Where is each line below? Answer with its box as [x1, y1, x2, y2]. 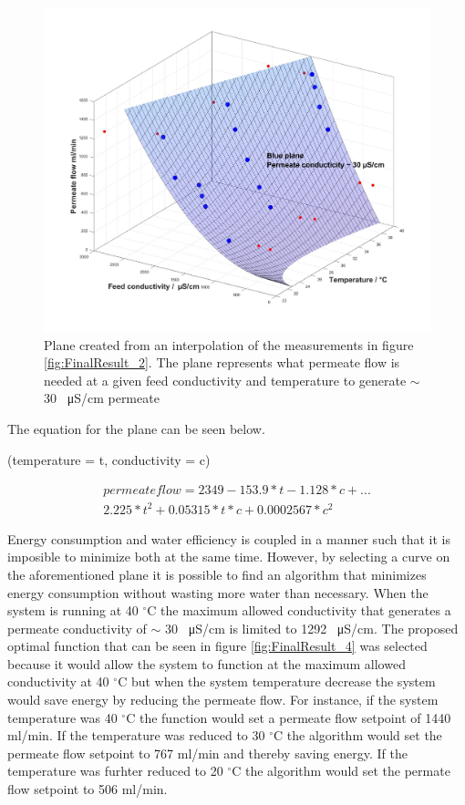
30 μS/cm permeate [44, 388, 160, 408]
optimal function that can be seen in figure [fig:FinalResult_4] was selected [7, 636, 428, 655]
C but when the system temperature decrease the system [118, 672, 436, 691]
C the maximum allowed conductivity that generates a [147, 601, 451, 620]
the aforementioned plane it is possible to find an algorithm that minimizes [7, 564, 427, 583]
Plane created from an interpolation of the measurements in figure [44, 335, 414, 354]
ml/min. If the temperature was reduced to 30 [7, 726, 265, 745]
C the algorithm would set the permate [232, 761, 450, 780]
